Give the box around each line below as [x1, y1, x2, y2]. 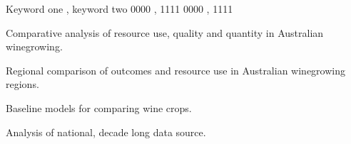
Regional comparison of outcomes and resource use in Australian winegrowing [6, 62, 345, 77]
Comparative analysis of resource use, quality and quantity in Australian [6, 25, 324, 40]
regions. [6, 77, 39, 92]
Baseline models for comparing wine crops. [6, 100, 192, 115]
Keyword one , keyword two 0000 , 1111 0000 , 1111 [6, 1, 233, 16]
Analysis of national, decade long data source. [6, 124, 206, 139]
